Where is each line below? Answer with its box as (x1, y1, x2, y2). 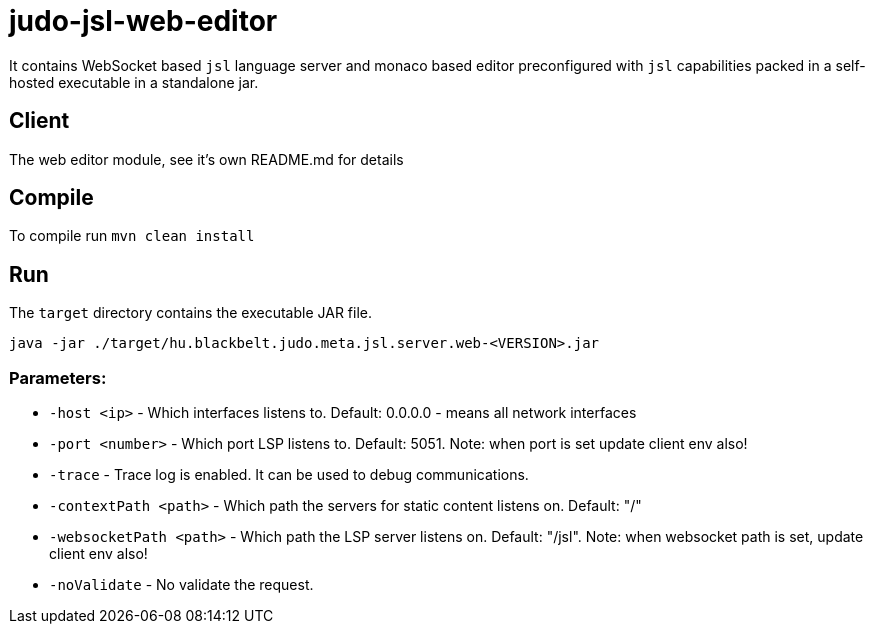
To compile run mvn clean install (9, 227, 255, 245)
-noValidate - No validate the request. (49, 576, 314, 594)
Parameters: (9, 367, 107, 388)
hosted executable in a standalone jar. (9, 73, 259, 91)
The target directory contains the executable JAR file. (9, 304, 373, 322)
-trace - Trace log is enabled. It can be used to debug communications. (49, 466, 529, 484)
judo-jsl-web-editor (9, 4, 278, 38)
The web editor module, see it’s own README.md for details (9, 150, 404, 168)
